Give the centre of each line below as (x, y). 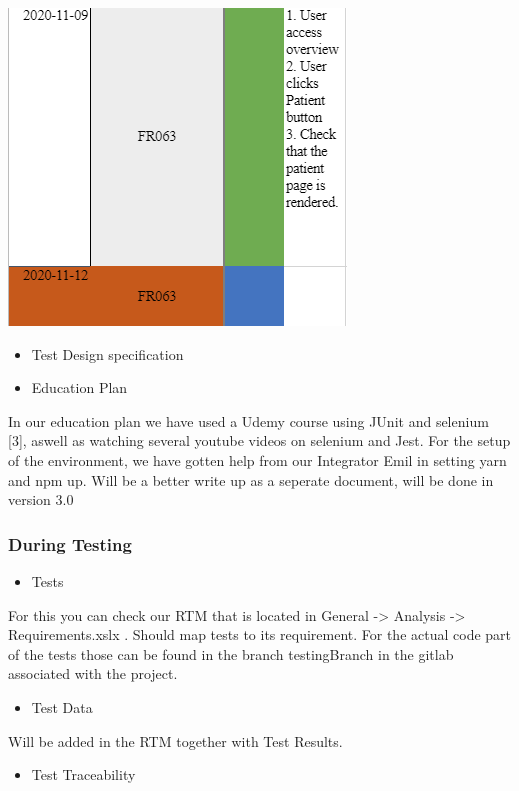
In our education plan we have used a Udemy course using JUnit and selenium (248, 420)
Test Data (62, 706)
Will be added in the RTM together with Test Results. (175, 740)
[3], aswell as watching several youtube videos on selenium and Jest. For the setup (259, 440)
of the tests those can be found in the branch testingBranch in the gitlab (231, 653)
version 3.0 (41, 499)
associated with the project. (93, 673)
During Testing (70, 543)
